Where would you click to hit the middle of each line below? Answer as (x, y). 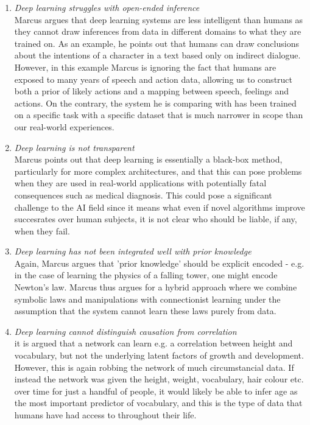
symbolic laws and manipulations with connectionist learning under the (147, 299)
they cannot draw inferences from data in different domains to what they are (158, 31)
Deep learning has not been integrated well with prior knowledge (133, 251)
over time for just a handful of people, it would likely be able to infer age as (156, 391)
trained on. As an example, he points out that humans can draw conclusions (157, 43)
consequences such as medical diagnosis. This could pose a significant (143, 195)
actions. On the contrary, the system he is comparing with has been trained (155, 103)
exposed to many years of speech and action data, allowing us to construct (153, 79)
